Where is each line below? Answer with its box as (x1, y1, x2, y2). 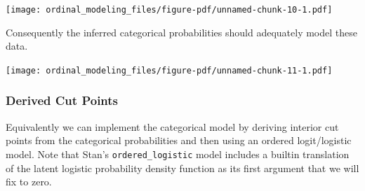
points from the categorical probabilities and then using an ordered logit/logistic (6, 133, 352, 148)
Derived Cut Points (6, 92, 119, 109)
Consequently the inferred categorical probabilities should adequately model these (6, 24, 357, 39)
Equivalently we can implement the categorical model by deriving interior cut (6, 119, 339, 134)
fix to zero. (6, 174, 52, 189)
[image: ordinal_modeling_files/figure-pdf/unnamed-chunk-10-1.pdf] (6, 5, 333, 15)
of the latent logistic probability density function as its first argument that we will (6, 160, 359, 175)
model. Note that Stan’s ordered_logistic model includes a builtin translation (6, 146, 350, 161)
